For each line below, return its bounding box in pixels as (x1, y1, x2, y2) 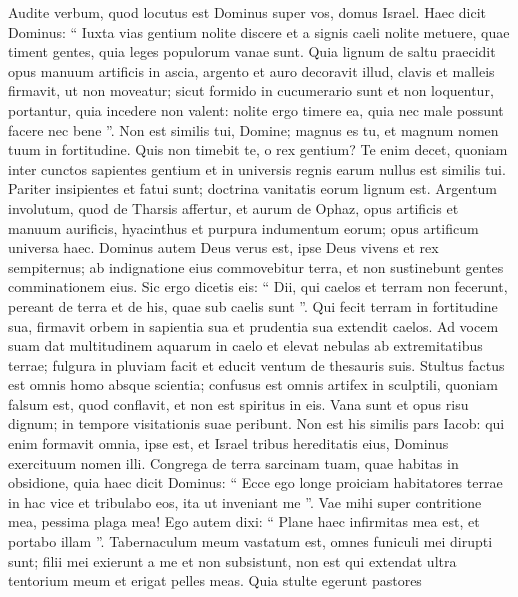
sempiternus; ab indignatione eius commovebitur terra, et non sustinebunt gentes (8, 256, 504, 277)
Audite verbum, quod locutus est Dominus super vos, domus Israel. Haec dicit (8, 2, 487, 22)
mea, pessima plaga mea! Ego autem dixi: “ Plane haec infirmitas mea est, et (8, 511, 480, 532)
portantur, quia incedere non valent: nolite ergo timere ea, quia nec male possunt (8, 99, 504, 120)
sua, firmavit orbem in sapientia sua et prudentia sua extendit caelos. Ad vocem (8, 315, 499, 336)
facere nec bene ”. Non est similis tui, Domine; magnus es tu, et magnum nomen (8, 119, 499, 140)
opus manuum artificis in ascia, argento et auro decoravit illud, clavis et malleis (8, 60, 495, 81)
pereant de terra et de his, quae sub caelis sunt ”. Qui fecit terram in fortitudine (8, 295, 498, 316)
